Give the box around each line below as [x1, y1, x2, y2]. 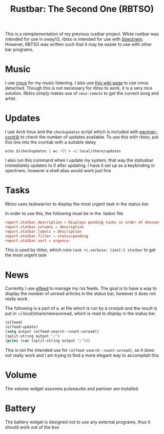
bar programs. [5, 46, 34, 52]
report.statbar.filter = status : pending [5, 233, 89, 238]
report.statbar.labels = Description [5, 229, 82, 234]
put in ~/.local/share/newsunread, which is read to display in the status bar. [5, 311, 157, 317]
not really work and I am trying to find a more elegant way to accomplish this [5, 352, 159, 358]
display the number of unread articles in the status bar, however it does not [5, 291, 156, 297]
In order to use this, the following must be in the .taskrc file [5, 210, 123, 216]
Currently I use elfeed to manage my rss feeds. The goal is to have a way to [5, 285, 157, 292]
